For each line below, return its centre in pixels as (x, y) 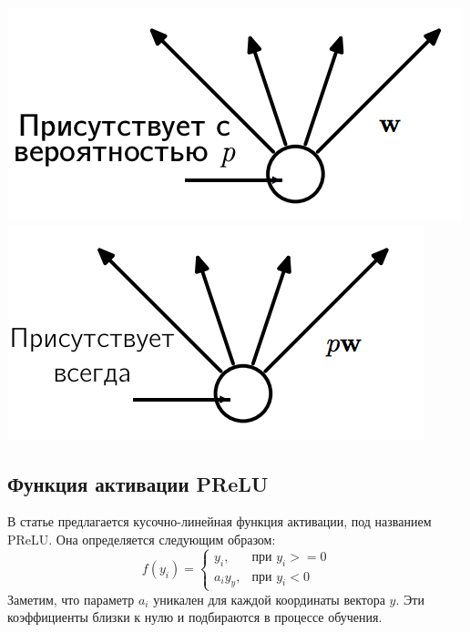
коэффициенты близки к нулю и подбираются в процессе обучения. (195, 617)
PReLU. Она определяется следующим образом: (142, 539)
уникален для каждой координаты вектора (269, 599)
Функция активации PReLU (138, 483)
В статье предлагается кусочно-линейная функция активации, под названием (220, 521)
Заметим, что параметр (71, 599)
